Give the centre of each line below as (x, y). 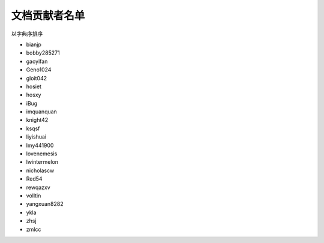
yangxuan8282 (45, 204)
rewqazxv (38, 187)
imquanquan (41, 112)
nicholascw (40, 170)
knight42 (37, 120)
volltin (34, 196)
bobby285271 (43, 53)
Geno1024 (39, 70)
